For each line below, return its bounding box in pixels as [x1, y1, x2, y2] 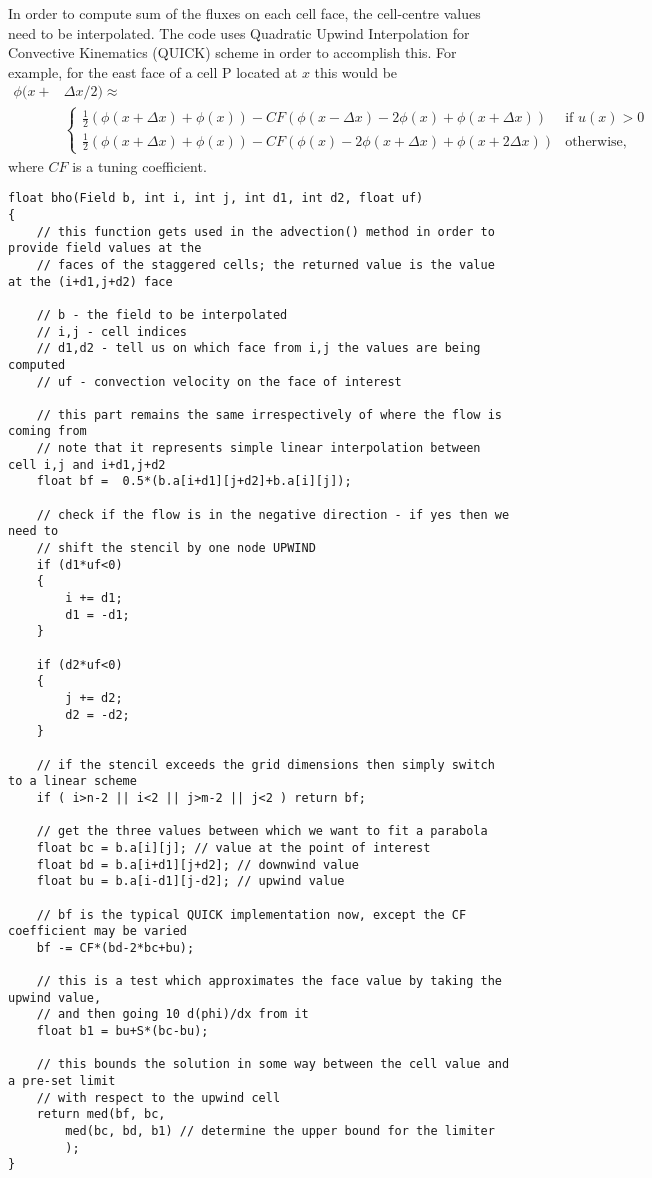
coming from [8, 424, 87, 439]
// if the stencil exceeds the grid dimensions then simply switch [36, 757, 495, 772]
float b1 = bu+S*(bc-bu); [36, 1024, 209, 1039]
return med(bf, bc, [36, 1107, 166, 1122]
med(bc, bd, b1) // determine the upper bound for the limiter [65, 1124, 495, 1139]
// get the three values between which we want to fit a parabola [36, 824, 488, 839]
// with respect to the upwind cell [36, 1090, 281, 1105]
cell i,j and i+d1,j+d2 [8, 457, 166, 472]
